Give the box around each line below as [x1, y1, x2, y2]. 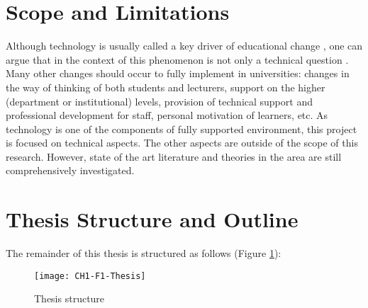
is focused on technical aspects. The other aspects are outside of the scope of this [6, 135, 358, 150]
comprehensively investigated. [6, 163, 135, 178]
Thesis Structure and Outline [6, 205, 299, 234]
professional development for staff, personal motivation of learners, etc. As [6, 108, 328, 122]
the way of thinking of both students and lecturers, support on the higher [6, 79, 325, 94]
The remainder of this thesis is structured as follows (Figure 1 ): [6, 246, 281, 261]
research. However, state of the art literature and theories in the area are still [6, 149, 342, 164]
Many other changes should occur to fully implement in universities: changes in [6, 66, 350, 81]
